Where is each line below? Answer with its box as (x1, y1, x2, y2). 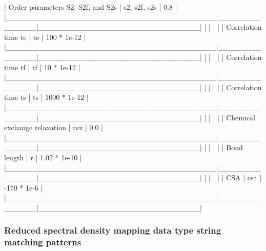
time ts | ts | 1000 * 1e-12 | (4, 92, 89, 102)
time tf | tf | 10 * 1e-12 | (4, 61, 80, 72)
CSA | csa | (226, 172, 262, 183)
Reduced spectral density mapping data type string (4, 224, 221, 237)
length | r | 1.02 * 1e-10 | (4, 152, 82, 162)
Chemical (226, 112, 255, 122)
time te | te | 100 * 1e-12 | (4, 31, 86, 42)
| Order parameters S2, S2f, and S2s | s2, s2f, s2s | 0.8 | (4, 2, 177, 12)
